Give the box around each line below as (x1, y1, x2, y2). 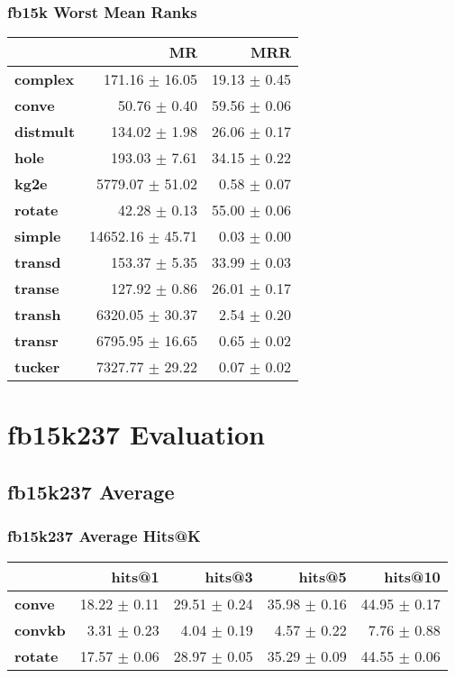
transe (14, 278, 59, 299)
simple (14, 225, 61, 247)
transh (14, 304, 61, 325)
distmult (14, 121, 76, 142)
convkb (14, 618, 66, 640)
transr (14, 330, 59, 352)
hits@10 (384, 565, 441, 587)
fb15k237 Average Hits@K (7, 525, 201, 547)
